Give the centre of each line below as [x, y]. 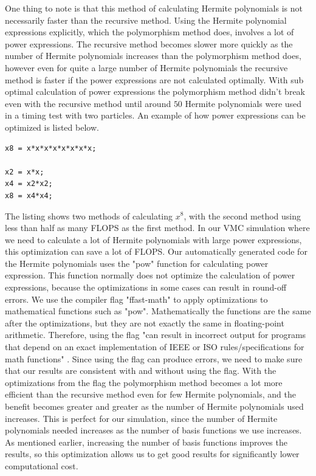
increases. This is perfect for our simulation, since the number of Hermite [141, 418]
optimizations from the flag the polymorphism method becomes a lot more [144, 382]
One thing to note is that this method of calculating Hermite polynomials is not [154, 8]
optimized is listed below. [52, 127]
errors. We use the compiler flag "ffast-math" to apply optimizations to [136, 299]
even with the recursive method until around [88, 103]
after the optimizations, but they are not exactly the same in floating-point [145, 323]
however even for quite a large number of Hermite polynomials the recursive [146, 67]
